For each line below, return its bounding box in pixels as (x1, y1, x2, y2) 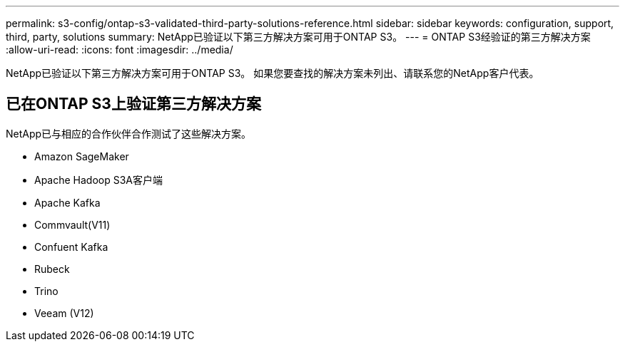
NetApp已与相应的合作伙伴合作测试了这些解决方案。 (6, 127, 252, 140)
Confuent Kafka (34, 240, 108, 253)
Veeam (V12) (34, 306, 94, 319)
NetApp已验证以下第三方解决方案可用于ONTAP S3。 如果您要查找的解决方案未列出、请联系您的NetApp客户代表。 (6, 67, 539, 79)
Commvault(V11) (34, 218, 111, 231)
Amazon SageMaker (34, 150, 129, 162)
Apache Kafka (34, 196, 101, 209)
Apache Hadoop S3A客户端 (34, 173, 163, 186)
